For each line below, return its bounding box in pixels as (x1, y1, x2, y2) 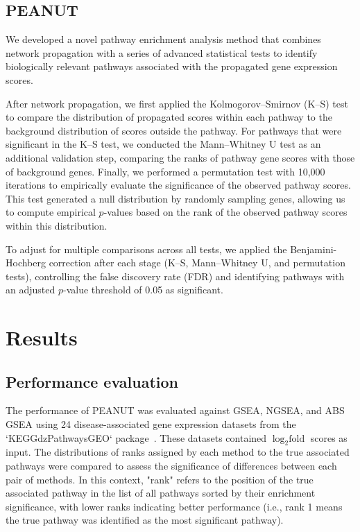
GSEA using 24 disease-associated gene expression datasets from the (6, 417, 296, 431)
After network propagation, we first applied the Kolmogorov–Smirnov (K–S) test (6, 96, 348, 110)
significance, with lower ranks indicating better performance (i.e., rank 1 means (6, 499, 343, 513)
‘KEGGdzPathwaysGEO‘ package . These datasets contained (6, 430, 267, 445)
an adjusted (6, 282, 55, 297)
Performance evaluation (6, 370, 179, 392)
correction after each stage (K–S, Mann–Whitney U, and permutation (49, 255, 345, 270)
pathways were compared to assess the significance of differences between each (6, 458, 337, 473)
